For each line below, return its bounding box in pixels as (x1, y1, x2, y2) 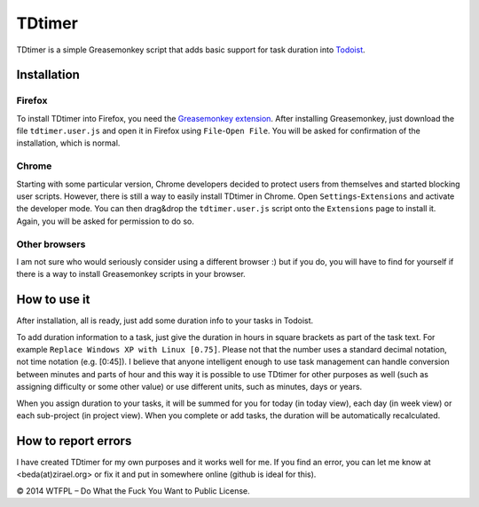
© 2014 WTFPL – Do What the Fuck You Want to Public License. (16, 485, 250, 496)
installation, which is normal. (16, 138, 121, 148)
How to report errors (16, 433, 132, 448)
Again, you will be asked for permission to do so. (16, 216, 194, 226)
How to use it (16, 292, 90, 307)
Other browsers (16, 238, 86, 250)
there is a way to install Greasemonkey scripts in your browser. (16, 269, 246, 280)
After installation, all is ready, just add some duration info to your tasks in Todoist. (16, 315, 314, 326)
